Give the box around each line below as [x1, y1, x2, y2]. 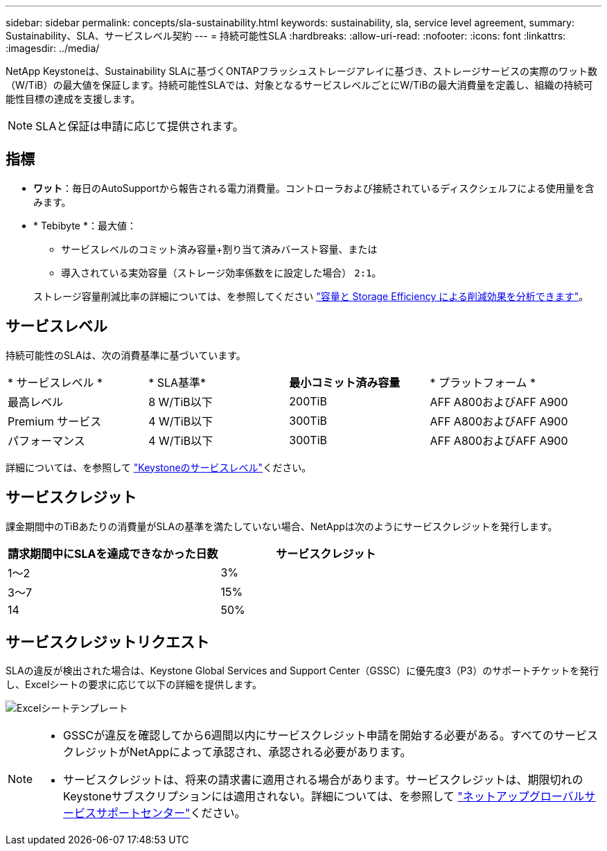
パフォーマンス [8, 433, 85, 448]
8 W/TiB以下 [148, 394, 213, 409]
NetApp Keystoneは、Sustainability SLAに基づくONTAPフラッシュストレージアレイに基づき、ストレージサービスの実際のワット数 [6, 65, 598, 77]
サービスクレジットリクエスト [6, 633, 209, 651]
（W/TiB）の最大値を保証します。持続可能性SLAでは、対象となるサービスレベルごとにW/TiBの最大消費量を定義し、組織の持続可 [6, 79, 593, 91]
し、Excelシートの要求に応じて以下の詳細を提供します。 [6, 678, 262, 691]
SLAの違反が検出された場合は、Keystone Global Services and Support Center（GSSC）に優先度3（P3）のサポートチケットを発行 [6, 665, 599, 677]
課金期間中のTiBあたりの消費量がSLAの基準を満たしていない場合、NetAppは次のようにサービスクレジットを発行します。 [6, 520, 558, 532]
